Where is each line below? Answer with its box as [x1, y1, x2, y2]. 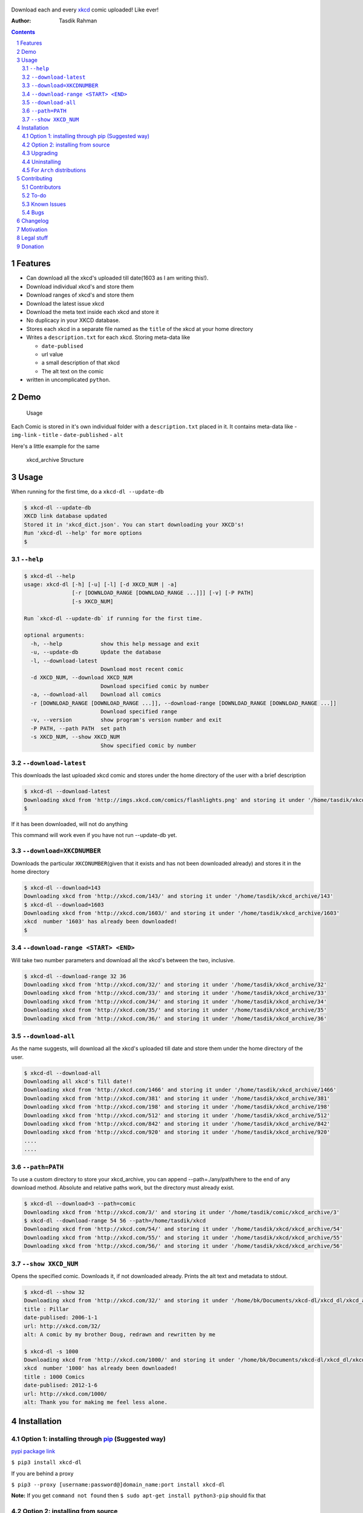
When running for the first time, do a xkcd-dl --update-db [11, 488, 165, 496]
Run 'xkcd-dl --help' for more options [24, 530, 142, 537]
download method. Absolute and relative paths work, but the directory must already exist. [11, 1184, 235, 1192]
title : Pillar [24, 1305, 69, 1313]
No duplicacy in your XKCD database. [26, 317, 120, 324]
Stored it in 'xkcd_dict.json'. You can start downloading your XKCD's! [24, 521, 244, 528]
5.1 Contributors [22, 183, 62, 191]
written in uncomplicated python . [26, 376, 111, 384]
